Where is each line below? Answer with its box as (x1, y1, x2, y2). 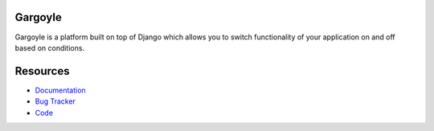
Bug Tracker (35, 96, 76, 106)
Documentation (35, 85, 86, 95)
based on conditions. (14, 43, 84, 52)
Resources (14, 64, 70, 78)
